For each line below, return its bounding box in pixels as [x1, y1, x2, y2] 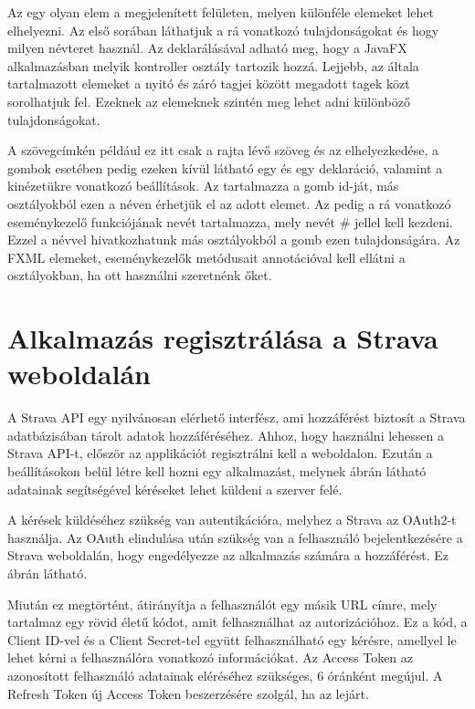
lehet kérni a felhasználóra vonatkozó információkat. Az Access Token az [7, 648, 414, 667]
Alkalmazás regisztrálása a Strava [7, 319, 438, 357]
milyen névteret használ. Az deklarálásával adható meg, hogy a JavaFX [7, 38, 407, 57]
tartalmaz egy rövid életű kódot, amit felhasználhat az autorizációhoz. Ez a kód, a [7, 612, 468, 631]
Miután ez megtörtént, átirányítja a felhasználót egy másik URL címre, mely [7, 594, 438, 613]
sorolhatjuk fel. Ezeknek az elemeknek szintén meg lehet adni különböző [7, 91, 410, 110]
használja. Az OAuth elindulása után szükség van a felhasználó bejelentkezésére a [7, 527, 463, 547]
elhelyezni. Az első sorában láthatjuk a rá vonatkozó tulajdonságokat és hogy [7, 20, 439, 39]
